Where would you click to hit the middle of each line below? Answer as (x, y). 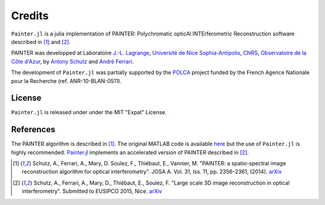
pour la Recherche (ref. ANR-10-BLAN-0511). (67, 81)
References (33, 130)
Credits (30, 16)
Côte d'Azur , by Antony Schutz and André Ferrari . (73, 61)
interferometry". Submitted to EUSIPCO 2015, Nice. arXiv (92, 191)
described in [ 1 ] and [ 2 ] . (41, 41)
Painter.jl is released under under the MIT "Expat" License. (89, 112)
